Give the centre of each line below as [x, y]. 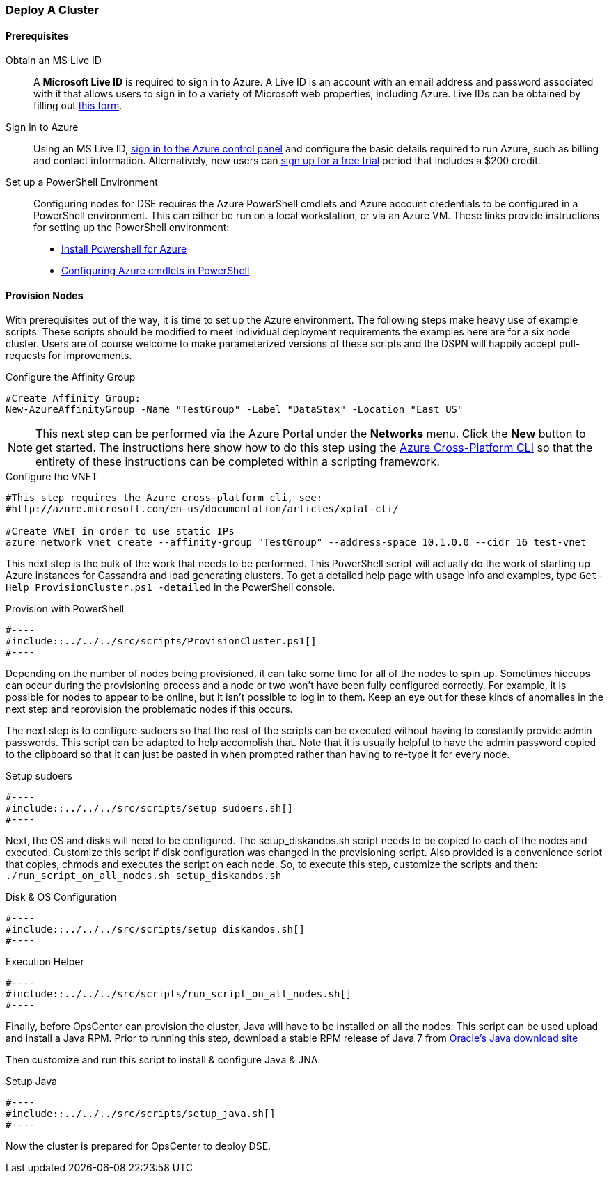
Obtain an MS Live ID [54, 61]
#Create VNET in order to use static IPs [120, 531]
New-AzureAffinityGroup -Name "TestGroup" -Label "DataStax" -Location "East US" [235, 410]
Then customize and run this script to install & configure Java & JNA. [163, 1060]
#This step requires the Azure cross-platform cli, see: [164, 498]
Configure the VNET [52, 477]
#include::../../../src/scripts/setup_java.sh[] [141, 1114]
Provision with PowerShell [65, 609]
